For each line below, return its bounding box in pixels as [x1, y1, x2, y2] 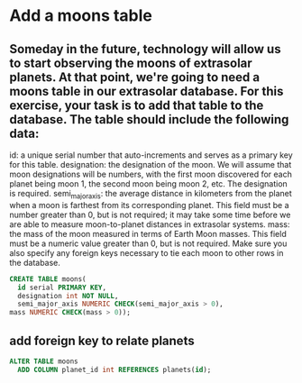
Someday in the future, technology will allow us [9, 41, 281, 57]
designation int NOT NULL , [17, 291, 119, 300]
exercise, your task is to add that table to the [9, 97, 264, 113]
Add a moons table [9, 5, 153, 26]
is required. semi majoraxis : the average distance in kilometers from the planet [9, 188, 293, 201]
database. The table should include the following [9, 112, 289, 127]
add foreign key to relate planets [9, 333, 196, 348]
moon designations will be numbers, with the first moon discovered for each [9, 169, 293, 179]
